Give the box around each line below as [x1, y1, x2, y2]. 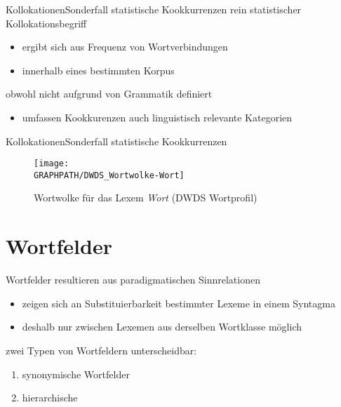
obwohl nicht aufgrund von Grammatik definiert [6, 86, 213, 101]
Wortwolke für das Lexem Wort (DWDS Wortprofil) [34, 190, 258, 205]
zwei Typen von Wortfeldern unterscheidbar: [6, 342, 197, 357]
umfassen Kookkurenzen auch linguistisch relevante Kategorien [22, 109, 293, 124]
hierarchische [22, 390, 78, 405]
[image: [34, 159, 69, 169]
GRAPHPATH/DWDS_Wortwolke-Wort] [34, 170, 185, 180]
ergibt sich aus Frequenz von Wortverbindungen [22, 39, 228, 54]
